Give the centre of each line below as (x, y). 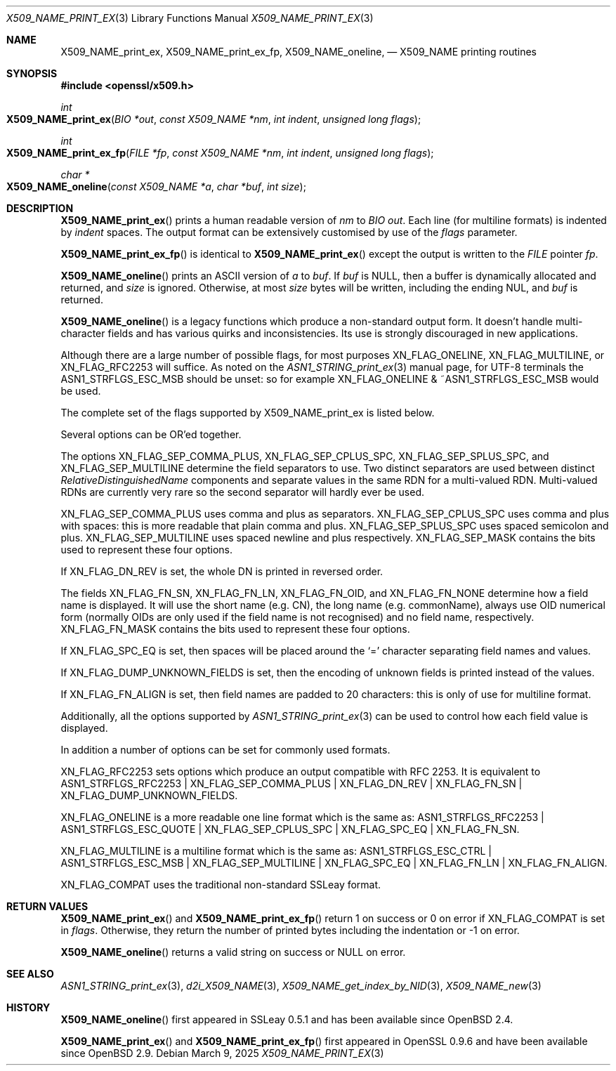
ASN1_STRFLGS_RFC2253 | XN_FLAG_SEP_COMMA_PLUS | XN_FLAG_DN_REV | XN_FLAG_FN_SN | (291, 783)
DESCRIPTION (40, 208)
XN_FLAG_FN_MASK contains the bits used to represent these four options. (235, 629)
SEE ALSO (30, 974)
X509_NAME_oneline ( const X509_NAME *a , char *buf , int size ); (156, 186)
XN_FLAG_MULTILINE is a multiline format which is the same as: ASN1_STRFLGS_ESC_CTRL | (276, 851)
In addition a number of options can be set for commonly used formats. (225, 750)
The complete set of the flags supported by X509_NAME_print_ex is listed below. (248, 413)
